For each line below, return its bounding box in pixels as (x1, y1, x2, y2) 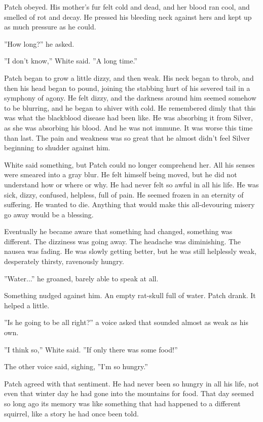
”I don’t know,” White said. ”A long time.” (4, 55, 137, 66)
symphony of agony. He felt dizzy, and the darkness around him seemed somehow (4, 92, 256, 103)
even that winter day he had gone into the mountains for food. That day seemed (4, 388, 254, 399)
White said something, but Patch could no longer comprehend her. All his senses (4, 159, 255, 170)
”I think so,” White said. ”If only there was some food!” (4, 344, 178, 354)
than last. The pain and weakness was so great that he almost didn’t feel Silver (4, 132, 250, 143)
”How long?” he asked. (4, 38, 74, 49)
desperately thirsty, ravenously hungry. (4, 256, 124, 267)
